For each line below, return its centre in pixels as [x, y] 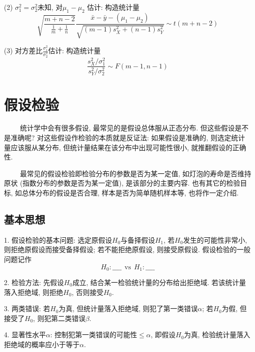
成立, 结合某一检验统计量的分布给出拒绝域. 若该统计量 [159, 282]
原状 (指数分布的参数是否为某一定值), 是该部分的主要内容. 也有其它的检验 [122, 183]
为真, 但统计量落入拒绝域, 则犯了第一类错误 [128, 308]
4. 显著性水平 [25, 335]
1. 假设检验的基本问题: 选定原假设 [58, 240]
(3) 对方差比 [23, 50]
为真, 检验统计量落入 [217, 335]
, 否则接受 [87, 292]
